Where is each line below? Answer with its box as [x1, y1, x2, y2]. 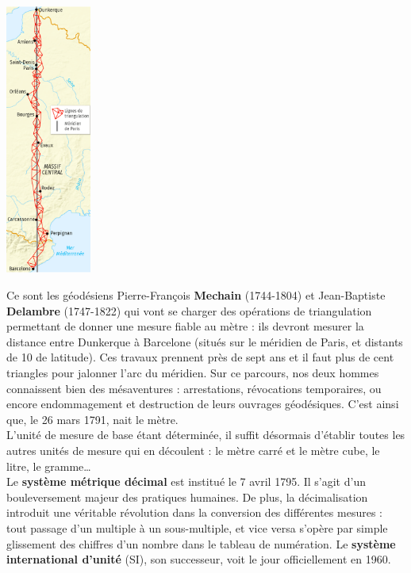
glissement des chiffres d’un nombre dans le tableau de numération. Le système [6, 535, 396, 552]
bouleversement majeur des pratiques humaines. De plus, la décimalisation [6, 488, 368, 505]
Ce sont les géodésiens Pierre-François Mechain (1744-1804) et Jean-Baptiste [6, 287, 386, 304]
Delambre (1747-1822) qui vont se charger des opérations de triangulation [6, 302, 372, 319]
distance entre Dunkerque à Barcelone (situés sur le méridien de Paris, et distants [6, 333, 403, 350]
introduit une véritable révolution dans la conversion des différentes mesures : [6, 504, 382, 521]
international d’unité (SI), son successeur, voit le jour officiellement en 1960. [6, 551, 391, 567]
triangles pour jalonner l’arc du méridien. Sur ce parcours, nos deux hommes [6, 365, 379, 381]
